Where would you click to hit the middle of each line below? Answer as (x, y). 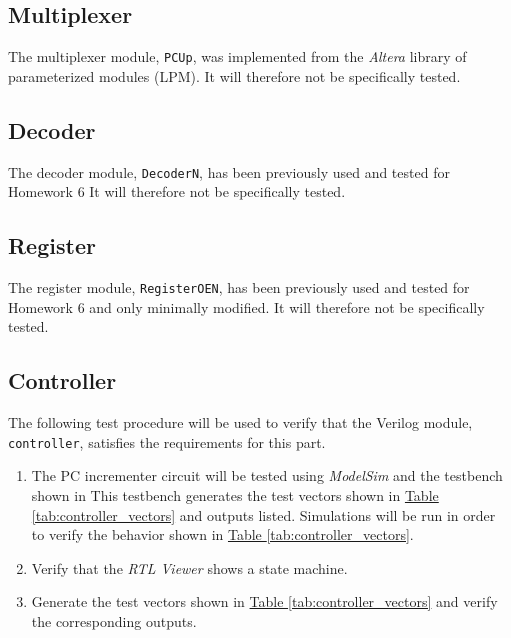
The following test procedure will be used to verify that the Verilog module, (240, 422)
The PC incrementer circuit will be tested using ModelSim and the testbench (267, 475)
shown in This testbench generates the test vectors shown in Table (235, 495)
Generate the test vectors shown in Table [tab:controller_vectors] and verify (264, 601)
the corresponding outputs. (114, 620)
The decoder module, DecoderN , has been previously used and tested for (229, 171)
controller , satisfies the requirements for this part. (167, 441)
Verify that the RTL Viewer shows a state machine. (189, 567)
